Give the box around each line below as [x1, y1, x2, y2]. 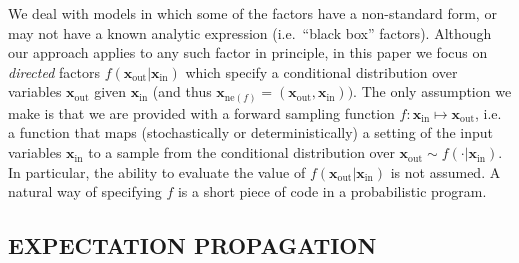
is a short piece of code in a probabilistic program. [177, 181, 487, 202]
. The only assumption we [353, 81, 512, 102]
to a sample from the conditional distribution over [88, 142, 395, 163]
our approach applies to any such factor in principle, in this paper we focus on [8, 42, 488, 63]
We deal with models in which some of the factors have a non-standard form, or [8, 3, 497, 23]
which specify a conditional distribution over [185, 61, 458, 82]
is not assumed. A [390, 161, 501, 182]
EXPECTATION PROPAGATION [8, 230, 377, 261]
